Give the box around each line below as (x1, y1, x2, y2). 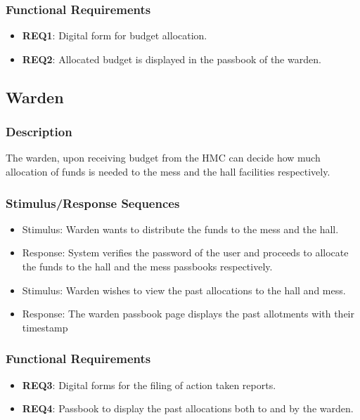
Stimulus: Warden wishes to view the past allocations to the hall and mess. (22, 282, 346, 297)
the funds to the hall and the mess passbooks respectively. (22, 259, 273, 273)
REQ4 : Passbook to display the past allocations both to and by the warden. (22, 401, 354, 416)
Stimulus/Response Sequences (6, 194, 180, 211)
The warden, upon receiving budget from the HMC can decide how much (6, 150, 321, 165)
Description (6, 123, 72, 140)
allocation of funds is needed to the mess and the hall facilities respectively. (6, 164, 330, 178)
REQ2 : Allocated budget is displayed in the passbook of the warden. (22, 51, 321, 66)
